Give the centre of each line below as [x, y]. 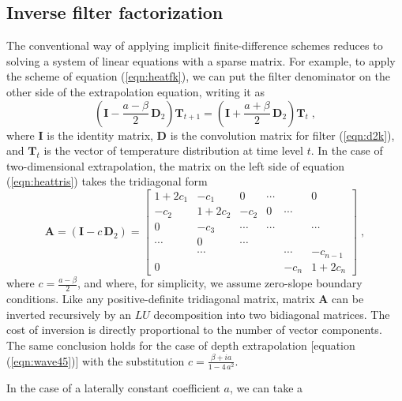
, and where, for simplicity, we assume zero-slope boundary [220, 283]
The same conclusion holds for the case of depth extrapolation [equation [181, 345]
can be [348, 299]
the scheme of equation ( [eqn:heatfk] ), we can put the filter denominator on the [198, 76]
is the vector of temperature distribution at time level [173, 150]
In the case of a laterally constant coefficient [113, 387]
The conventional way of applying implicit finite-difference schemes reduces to [195, 45]
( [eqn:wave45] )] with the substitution [96, 360]
